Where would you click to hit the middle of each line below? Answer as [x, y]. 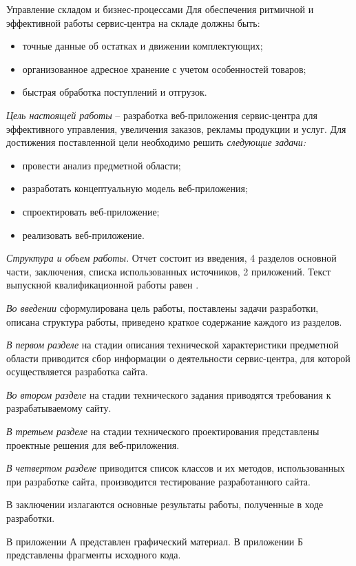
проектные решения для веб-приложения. [93, 444]
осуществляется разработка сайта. [77, 371]
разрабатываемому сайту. [59, 408]
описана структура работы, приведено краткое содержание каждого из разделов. [174, 321]
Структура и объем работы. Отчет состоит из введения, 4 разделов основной [171, 258]
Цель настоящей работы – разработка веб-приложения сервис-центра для [162, 115]
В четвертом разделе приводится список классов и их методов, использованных [176, 468]
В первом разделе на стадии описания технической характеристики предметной [172, 345]
